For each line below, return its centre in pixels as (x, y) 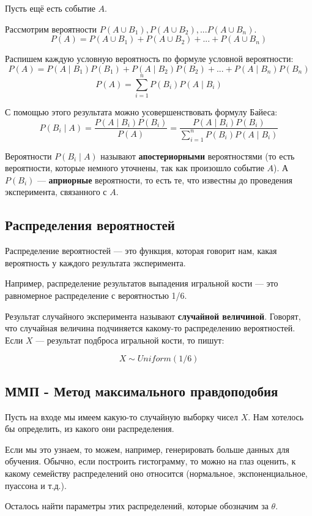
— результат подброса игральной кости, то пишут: (130, 340)
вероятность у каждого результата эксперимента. (95, 262)
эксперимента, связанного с (56, 192)
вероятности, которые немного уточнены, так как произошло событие (135, 168)
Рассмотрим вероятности (51, 29)
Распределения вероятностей (90, 225)
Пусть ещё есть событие (50, 8)
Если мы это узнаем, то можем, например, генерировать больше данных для (147, 449)
